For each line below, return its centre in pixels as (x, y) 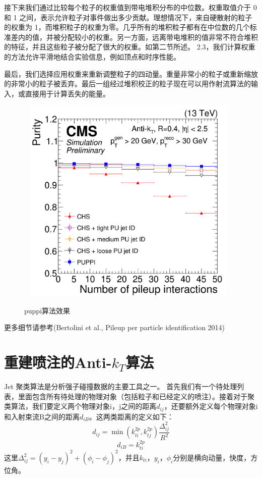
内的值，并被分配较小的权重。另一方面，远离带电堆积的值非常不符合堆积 (138, 37)
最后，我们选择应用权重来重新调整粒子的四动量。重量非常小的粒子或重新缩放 (131, 73)
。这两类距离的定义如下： (131, 416)
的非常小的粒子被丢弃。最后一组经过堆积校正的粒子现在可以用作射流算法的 (127, 84)
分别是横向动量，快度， (212, 457)
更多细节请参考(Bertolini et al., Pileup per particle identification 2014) (115, 327)
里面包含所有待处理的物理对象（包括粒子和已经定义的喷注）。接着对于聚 (136, 396)
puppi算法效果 (47, 310)
